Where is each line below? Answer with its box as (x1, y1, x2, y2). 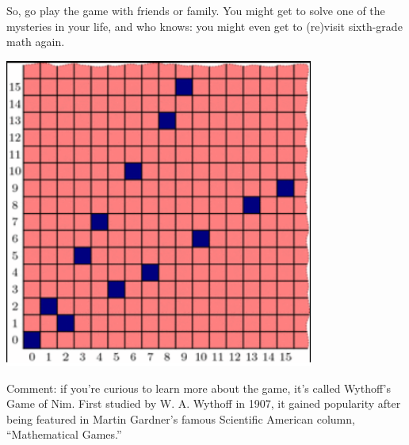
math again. (6, 33, 65, 50)
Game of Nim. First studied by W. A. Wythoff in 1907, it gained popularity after (6, 395, 401, 412)
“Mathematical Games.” (6, 426, 122, 443)
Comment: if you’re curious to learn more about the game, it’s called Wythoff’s (6, 379, 391, 396)
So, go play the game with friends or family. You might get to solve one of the (6, 2, 385, 18)
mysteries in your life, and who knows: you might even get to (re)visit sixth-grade (6, 17, 403, 34)
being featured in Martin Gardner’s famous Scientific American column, (6, 410, 355, 427)
